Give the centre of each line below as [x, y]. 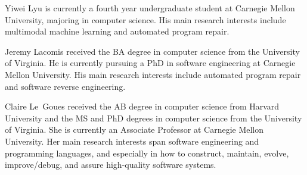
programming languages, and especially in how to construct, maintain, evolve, [147, 153]
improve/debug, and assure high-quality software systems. [111, 165]
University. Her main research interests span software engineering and [132, 141]
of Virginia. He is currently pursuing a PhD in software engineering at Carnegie [150, 63]
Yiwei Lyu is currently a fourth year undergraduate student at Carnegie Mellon [150, 8]
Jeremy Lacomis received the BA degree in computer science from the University [152, 51]
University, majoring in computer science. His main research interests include [145, 19]
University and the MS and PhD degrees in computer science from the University [153, 118]
